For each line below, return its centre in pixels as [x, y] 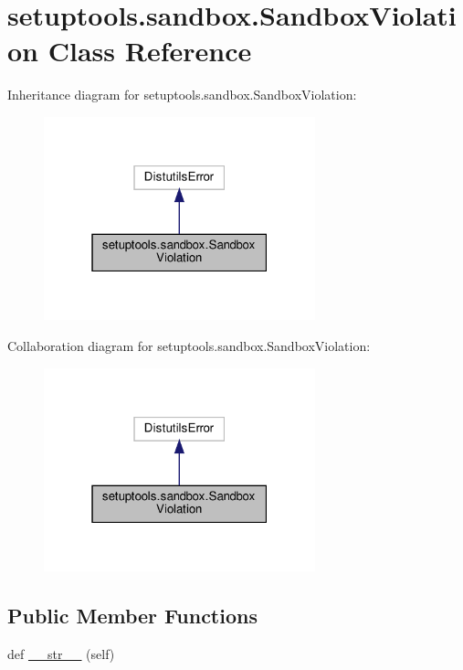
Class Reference [150, 51]
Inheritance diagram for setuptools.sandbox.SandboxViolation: [182, 95]
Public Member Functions [132, 616]
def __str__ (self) [61, 653]
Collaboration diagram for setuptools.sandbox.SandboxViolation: [189, 346]
